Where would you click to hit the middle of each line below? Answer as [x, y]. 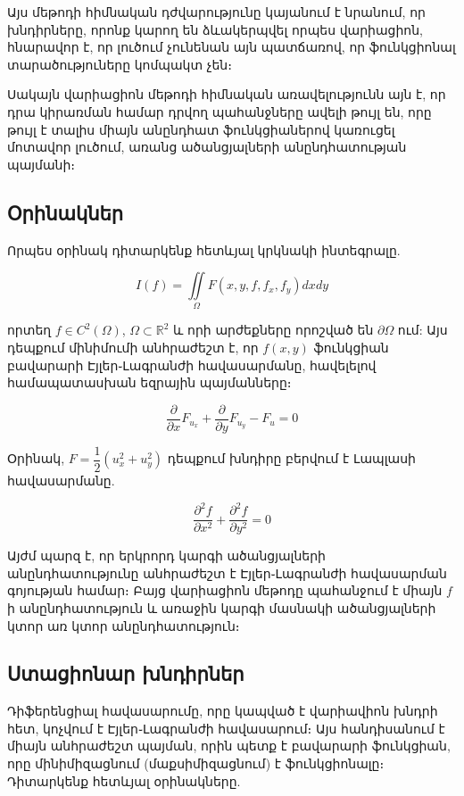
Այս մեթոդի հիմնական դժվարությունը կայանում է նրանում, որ [216, 12]
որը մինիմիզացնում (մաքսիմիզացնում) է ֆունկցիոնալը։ [196, 763]
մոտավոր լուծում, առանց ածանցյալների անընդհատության [207, 147]
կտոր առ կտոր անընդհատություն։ [124, 625]
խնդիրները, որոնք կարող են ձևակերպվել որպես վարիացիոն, [215, 29]
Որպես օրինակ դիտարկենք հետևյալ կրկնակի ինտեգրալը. [204, 249]
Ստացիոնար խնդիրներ [126, 673]
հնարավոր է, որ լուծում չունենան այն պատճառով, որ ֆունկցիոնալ [232, 47]
